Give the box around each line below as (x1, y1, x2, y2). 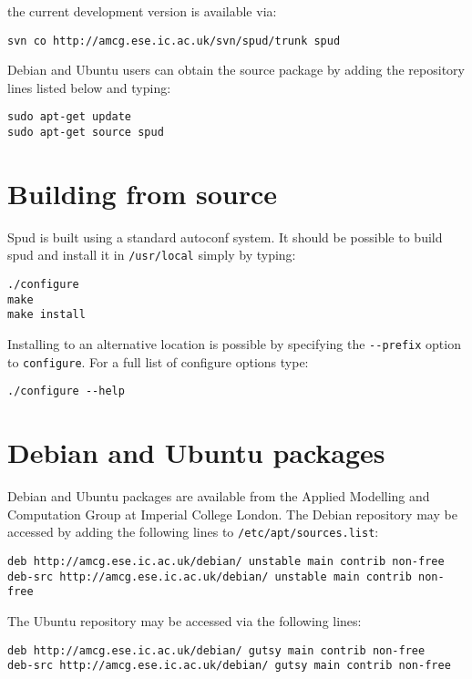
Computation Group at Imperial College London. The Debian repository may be (7, 504, 457, 523)
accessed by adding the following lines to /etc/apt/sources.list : (7, 522, 379, 541)
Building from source (7, 174, 277, 211)
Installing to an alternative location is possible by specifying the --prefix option (7, 334, 461, 354)
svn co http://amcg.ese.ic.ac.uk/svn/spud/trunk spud (7, 34, 341, 47)
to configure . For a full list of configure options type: (7, 352, 309, 371)
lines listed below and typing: (7, 77, 171, 97)
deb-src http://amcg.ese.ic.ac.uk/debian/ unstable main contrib (7, 570, 412, 583)
